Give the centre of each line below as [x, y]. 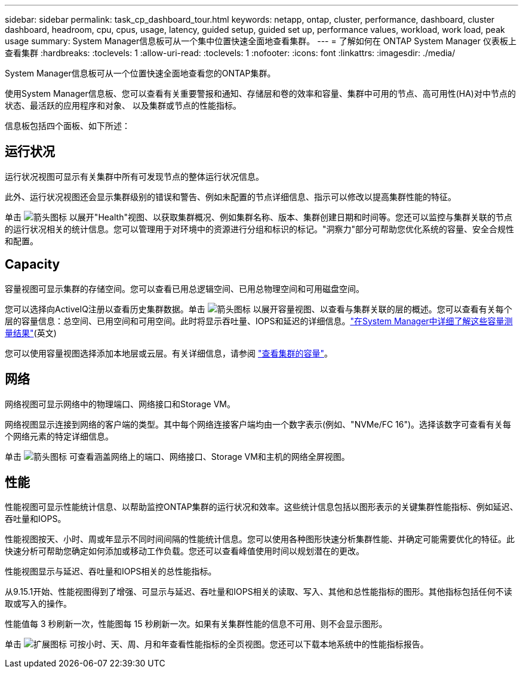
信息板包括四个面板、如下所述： [67, 126]
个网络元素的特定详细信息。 [59, 436]
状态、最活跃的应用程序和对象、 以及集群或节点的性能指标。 [123, 105]
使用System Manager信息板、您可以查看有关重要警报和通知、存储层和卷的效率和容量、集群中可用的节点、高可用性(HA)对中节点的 [260, 93]
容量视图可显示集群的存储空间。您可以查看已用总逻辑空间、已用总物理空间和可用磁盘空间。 [184, 288]
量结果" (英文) [31, 333]
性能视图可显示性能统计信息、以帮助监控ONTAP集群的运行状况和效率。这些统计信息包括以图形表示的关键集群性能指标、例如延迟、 [261, 507]
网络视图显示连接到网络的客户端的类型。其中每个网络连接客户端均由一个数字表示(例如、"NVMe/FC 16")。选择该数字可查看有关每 [258, 424]
